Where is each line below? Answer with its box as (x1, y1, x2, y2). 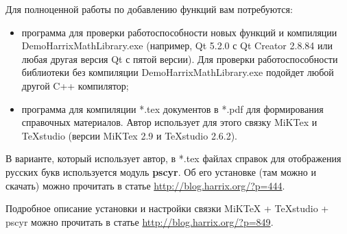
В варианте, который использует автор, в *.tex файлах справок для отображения (5, 151, 342, 166)
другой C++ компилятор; (21, 78, 129, 92)
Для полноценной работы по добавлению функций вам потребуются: (5, 2, 293, 16)
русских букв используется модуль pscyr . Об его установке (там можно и (5, 164, 316, 179)
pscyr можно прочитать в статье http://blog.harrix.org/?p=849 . (5, 214, 274, 229)
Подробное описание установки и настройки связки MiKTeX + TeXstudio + (5, 201, 329, 216)
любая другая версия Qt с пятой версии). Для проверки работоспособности (21, 51, 338, 66)
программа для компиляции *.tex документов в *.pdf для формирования (21, 101, 324, 116)
